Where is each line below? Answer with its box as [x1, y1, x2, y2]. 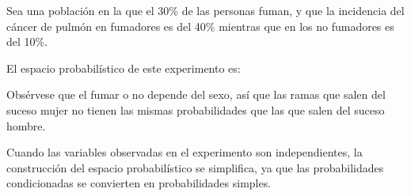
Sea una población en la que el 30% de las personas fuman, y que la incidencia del [6, 2, 405, 18]
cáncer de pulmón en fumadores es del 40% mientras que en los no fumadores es [6, 17, 394, 34]
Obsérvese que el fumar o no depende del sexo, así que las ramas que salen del [6, 86, 386, 103]
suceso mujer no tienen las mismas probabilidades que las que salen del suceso [6, 101, 385, 118]
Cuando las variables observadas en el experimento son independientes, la [6, 144, 363, 160]
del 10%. [6, 33, 48, 50]
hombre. [6, 117, 46, 134]
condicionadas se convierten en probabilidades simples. [6, 175, 272, 191]
